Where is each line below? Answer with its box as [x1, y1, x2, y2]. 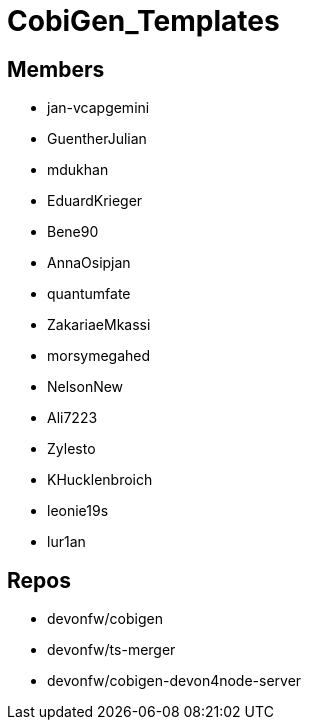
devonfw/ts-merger [47, 641, 176, 659]
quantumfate [47, 285, 131, 303]
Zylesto [47, 440, 96, 458]
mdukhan [47, 161, 109, 179]
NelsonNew [47, 378, 124, 396]
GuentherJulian [47, 130, 147, 148]
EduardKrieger [47, 192, 143, 210]
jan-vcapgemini [47, 99, 150, 117]
